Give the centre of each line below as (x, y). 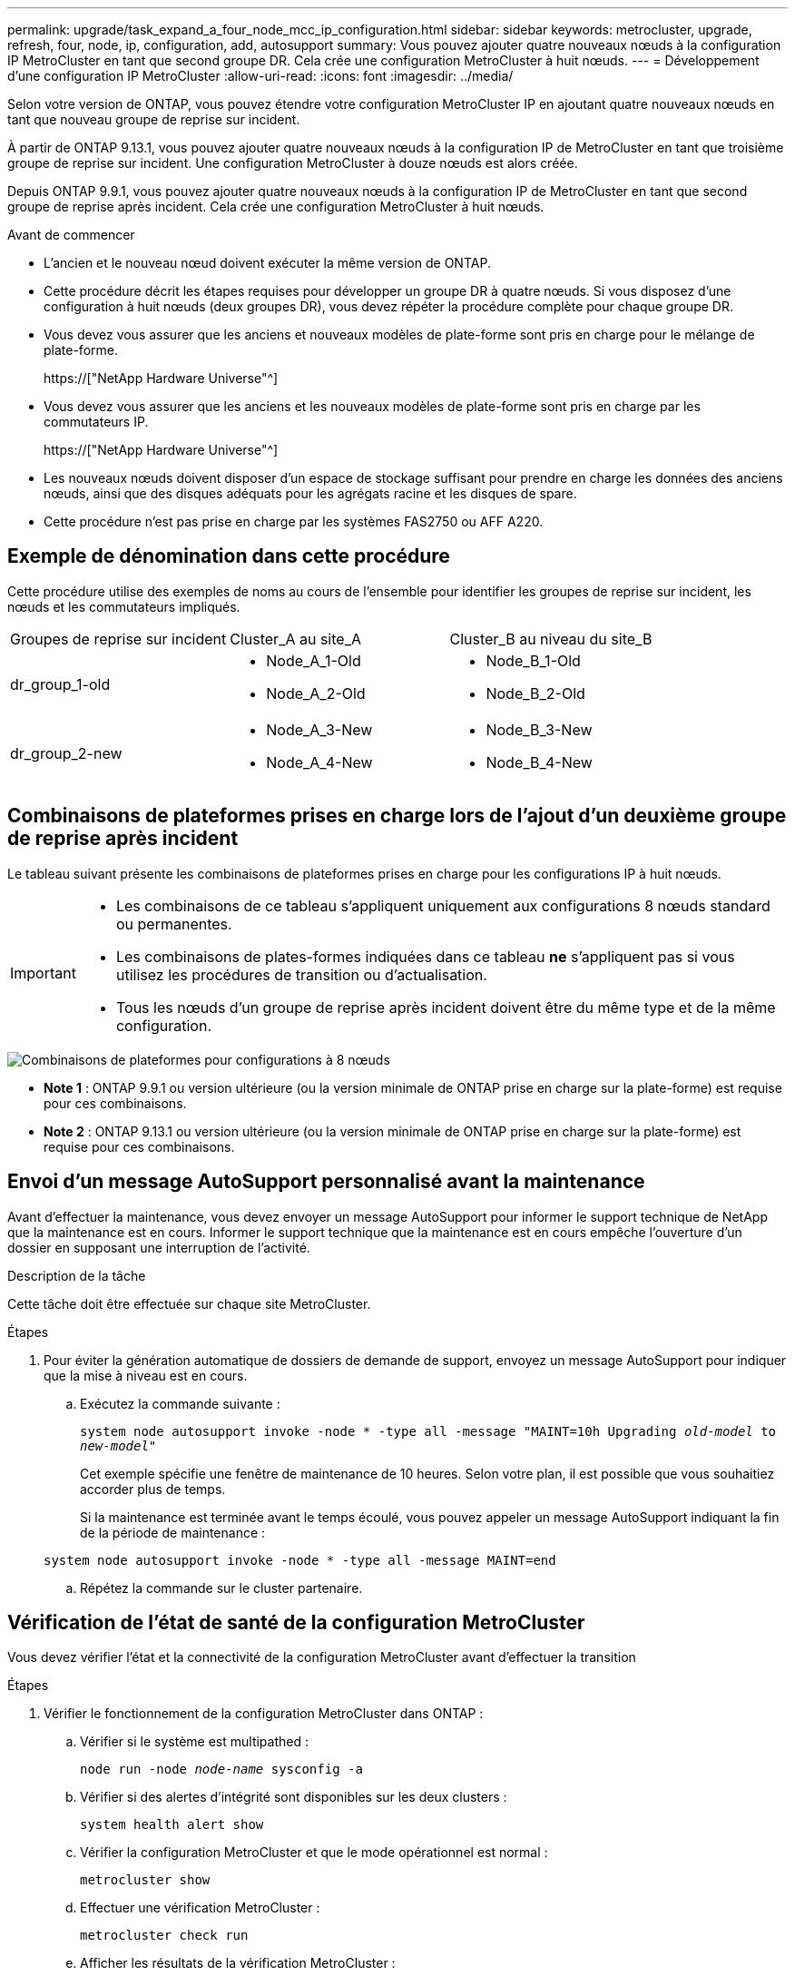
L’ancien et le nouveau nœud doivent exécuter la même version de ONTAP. (267, 263)
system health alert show (172, 1825)
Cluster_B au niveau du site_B (551, 639)
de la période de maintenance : (173, 1532)
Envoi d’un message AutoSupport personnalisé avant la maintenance (326, 1182)
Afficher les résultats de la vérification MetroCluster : (238, 1963)
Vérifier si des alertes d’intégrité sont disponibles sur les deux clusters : (294, 1797)
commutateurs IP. (96, 422)
